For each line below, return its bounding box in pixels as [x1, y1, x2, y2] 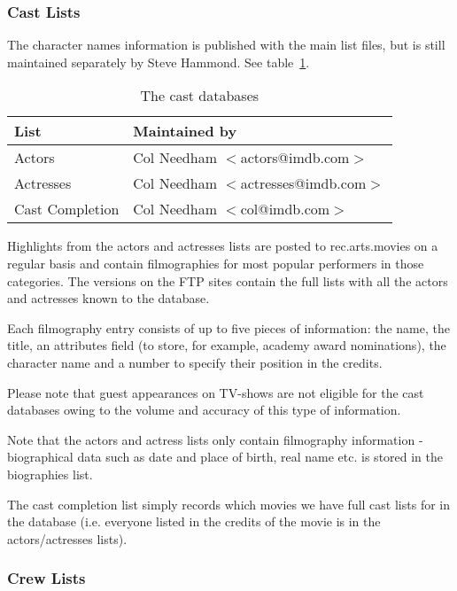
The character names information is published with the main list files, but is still [7, 35, 445, 54]
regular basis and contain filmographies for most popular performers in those [7, 254, 424, 272]
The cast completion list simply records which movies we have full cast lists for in [7, 494, 450, 513]
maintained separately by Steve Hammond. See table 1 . [7, 52, 310, 71]
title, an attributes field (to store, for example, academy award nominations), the [7, 336, 446, 354]
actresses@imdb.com [240, 173, 367, 194]
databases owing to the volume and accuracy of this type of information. [7, 400, 401, 419]
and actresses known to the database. [7, 289, 210, 307]
